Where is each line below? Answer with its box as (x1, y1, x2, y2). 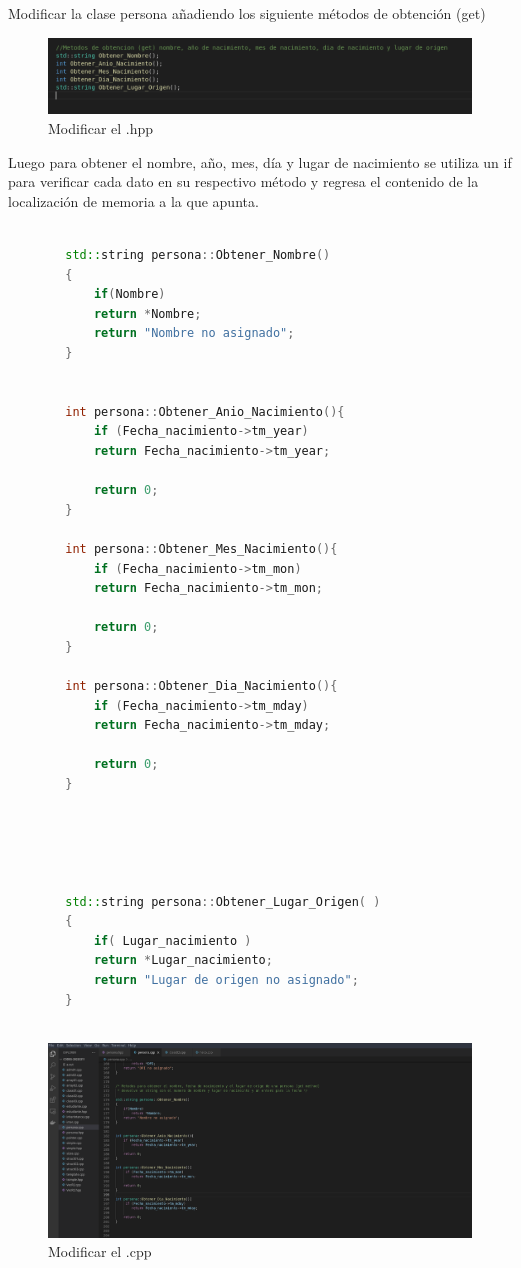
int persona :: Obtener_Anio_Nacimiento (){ (65, 404, 345, 419)
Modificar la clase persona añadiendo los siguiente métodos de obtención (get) (8, 3, 486, 23)
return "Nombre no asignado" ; (93, 326, 295, 341)
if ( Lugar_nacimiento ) (93, 933, 252, 948)
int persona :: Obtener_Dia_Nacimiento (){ (65, 679, 338, 694)
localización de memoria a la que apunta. (8, 190, 259, 211)
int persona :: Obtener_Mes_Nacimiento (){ (65, 541, 338, 556)
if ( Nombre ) (93, 287, 166, 302)
